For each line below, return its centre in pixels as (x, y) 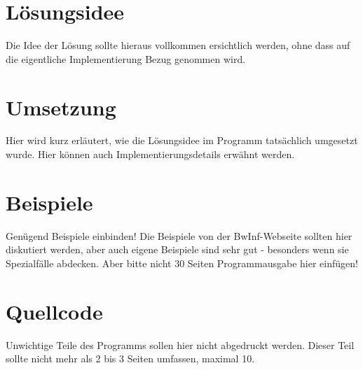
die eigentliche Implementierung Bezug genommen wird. (126, 58)
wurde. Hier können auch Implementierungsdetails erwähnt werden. (150, 154)
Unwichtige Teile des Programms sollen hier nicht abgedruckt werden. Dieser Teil (180, 344)
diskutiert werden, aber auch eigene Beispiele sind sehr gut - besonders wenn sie (177, 249)
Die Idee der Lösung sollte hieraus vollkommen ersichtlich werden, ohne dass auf (178, 45)
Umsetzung (61, 107)
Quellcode (54, 311)
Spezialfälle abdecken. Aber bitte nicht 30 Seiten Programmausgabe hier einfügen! (182, 263)
